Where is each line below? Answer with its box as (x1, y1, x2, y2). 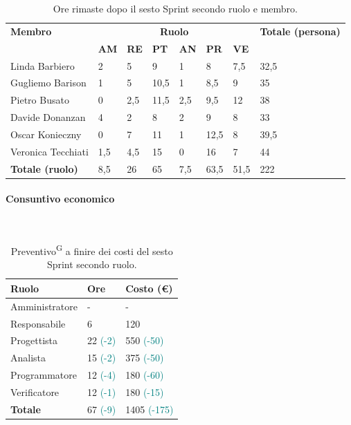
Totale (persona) (260, 23, 341, 38)
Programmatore (10, 368, 77, 382)
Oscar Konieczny (10, 126, 82, 141)
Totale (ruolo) (10, 161, 78, 176)
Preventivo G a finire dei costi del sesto (10, 242, 173, 258)
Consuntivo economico (6, 191, 115, 206)
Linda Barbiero (10, 58, 75, 73)
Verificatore (10, 384, 60, 399)
